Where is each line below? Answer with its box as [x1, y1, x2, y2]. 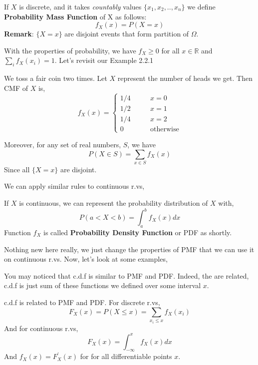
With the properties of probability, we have [4, 45, 136, 55]
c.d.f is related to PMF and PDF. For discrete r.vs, [4, 297, 160, 307]
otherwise [150, 125, 179, 133]
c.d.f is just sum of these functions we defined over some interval [4, 280, 201, 291]
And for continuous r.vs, [4, 323, 78, 333]
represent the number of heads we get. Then [117, 73, 253, 83]
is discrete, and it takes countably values [19, 1, 142, 11]
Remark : [4, 28, 34, 39]
